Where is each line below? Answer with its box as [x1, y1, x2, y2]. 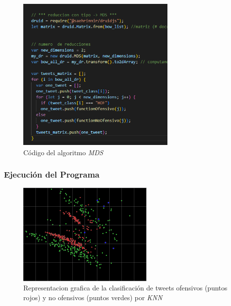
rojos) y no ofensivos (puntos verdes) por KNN [23, 292, 163, 302]
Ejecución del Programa [4, 168, 99, 180]
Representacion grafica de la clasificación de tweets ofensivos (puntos [23, 283, 228, 293]
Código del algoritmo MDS [23, 147, 103, 158]
